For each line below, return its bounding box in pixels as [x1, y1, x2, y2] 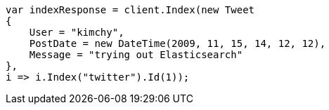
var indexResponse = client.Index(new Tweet [6, 4, 255, 15]
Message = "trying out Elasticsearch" [29, 49, 243, 60]
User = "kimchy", [29, 27, 124, 38]
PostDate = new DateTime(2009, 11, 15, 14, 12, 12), [29, 38, 326, 49]
